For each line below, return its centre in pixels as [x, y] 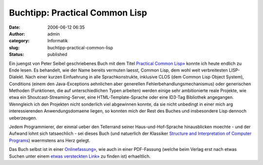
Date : [15, 27]
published [57, 55]
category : [19, 41]
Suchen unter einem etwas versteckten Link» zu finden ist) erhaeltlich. [80, 156]
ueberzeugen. [23, 118]
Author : [17, 34]
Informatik [58, 41]
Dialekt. [17, 77]
